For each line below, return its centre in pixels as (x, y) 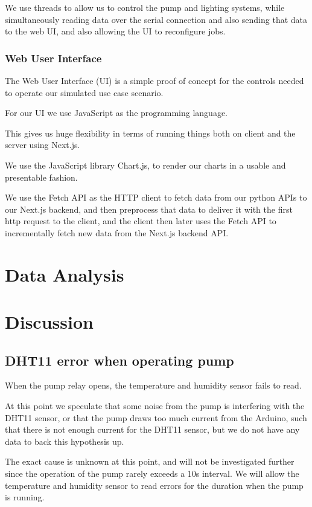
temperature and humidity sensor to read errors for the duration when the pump (154, 485)
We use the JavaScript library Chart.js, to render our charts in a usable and (145, 165)
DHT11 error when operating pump (119, 360)
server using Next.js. (43, 145)
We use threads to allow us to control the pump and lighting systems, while (145, 7)
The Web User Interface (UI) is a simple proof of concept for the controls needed (154, 80)
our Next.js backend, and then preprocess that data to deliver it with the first (149, 209)
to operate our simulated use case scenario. (84, 92)
